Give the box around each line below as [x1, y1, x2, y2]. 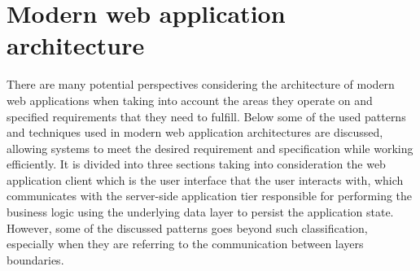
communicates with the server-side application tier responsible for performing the [7, 187, 413, 204]
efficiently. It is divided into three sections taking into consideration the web [7, 155, 386, 173]
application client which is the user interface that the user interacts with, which [7, 171, 404, 188]
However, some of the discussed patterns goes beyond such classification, [7, 219, 368, 236]
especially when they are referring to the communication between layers [7, 235, 364, 252]
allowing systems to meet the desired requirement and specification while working [7, 139, 413, 156]
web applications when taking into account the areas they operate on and [7, 91, 373, 108]
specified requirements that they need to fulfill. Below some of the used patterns [7, 107, 406, 125]
